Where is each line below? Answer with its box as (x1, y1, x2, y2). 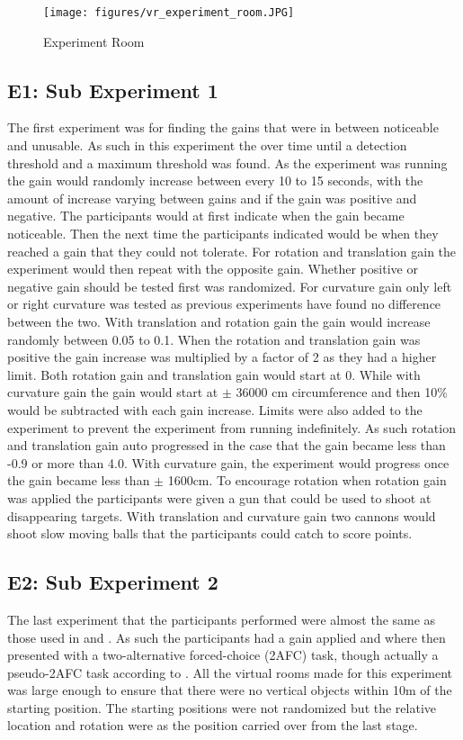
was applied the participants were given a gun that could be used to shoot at (7, 488, 432, 507)
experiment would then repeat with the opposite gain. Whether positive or (7, 259, 418, 278)
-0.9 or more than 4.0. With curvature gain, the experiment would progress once (7, 453, 450, 472)
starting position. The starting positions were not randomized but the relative (7, 698, 436, 717)
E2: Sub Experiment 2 (7, 568, 218, 596)
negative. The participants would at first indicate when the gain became (7, 206, 405, 225)
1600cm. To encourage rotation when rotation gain (167, 471, 447, 490)
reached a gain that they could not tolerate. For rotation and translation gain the (7, 241, 457, 260)
